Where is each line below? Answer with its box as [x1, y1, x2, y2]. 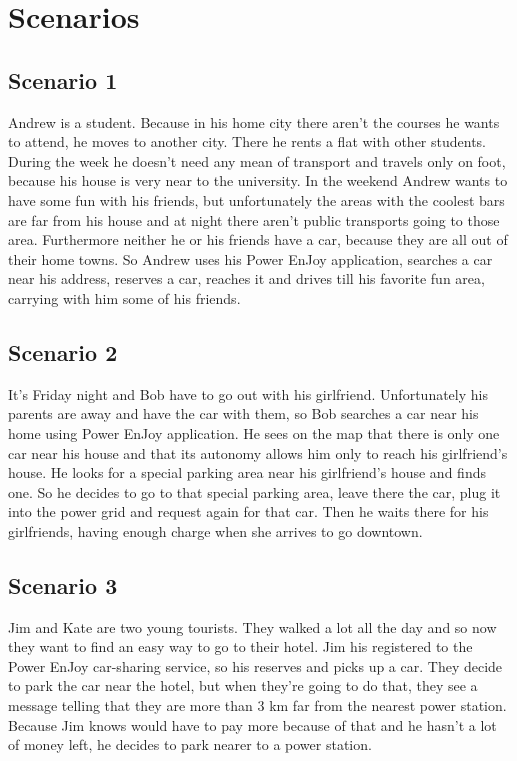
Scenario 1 [8, 64, 118, 95]
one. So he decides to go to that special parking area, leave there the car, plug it [8, 481, 501, 502]
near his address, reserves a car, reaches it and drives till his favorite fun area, [8, 268, 485, 289]
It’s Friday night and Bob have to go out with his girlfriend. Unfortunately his [8, 383, 488, 404]
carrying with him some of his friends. [8, 287, 241, 308]
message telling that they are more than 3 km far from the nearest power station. [8, 695, 507, 716]
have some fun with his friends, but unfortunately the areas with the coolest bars [8, 189, 505, 210]
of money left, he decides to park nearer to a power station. [8, 734, 372, 755]
